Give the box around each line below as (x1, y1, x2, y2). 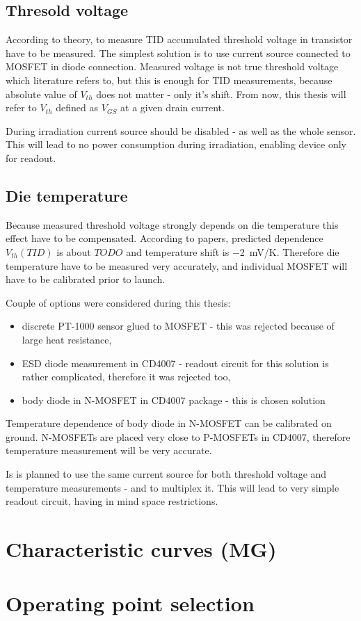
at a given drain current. (120, 100, 225, 115)
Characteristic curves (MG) (6, 535, 277, 563)
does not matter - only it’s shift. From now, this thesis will (96, 86, 346, 101)
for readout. (6, 150, 56, 165)
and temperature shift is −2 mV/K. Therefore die (126, 244, 339, 259)
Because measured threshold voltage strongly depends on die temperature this (6, 217, 339, 232)
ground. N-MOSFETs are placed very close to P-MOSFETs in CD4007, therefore (6, 429, 351, 444)
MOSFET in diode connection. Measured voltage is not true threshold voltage (6, 59, 339, 74)
